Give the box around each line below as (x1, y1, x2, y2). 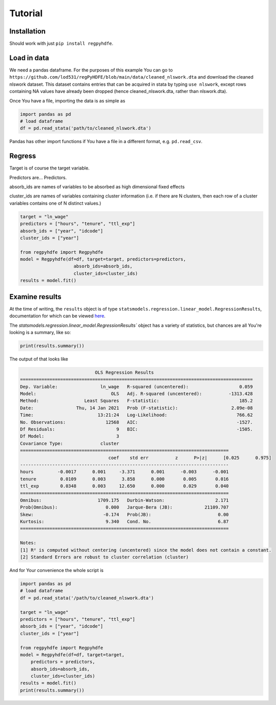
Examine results (9, 292, 62, 301)
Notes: (20, 540, 37, 546)
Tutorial (9, 8, 43, 19)
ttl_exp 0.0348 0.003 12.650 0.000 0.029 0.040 (20, 483, 229, 489)
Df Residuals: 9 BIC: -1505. (20, 426, 253, 432)
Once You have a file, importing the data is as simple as (9, 97, 125, 104)
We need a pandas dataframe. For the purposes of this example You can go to (9, 66, 173, 73)
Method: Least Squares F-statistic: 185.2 (20, 398, 253, 404)
